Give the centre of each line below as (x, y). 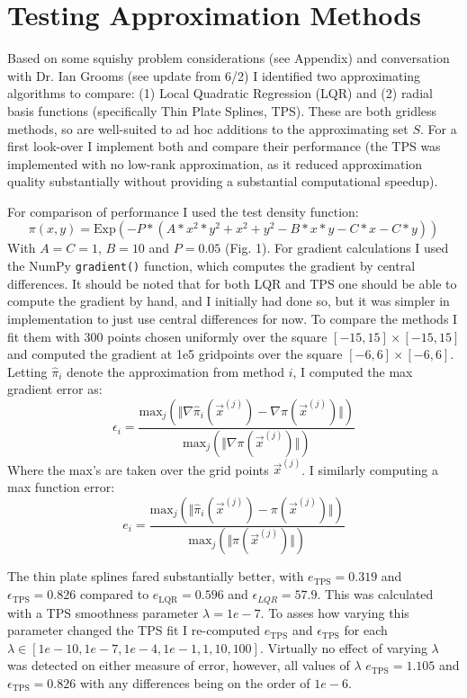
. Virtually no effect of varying (343, 647)
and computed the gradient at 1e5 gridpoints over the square (175, 354)
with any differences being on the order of (195, 682)
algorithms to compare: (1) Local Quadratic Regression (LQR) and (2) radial (220, 93)
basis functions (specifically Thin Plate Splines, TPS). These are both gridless (222, 110)
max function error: (61, 487)
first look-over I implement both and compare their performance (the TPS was (224, 146)
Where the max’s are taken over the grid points (138, 469)
